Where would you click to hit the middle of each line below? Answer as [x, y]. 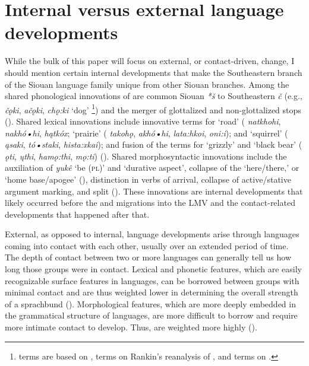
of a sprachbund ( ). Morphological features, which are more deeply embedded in [150, 303]
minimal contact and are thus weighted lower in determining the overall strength [152, 292]
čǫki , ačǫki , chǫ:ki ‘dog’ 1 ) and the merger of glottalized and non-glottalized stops [153, 109]
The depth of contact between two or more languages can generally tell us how [148, 257]
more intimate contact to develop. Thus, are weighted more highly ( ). [131, 327]
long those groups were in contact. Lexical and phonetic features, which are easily [153, 269]
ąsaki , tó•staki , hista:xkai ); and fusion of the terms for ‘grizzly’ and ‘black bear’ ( [154, 144]
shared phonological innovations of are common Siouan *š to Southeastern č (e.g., [154, 96]
